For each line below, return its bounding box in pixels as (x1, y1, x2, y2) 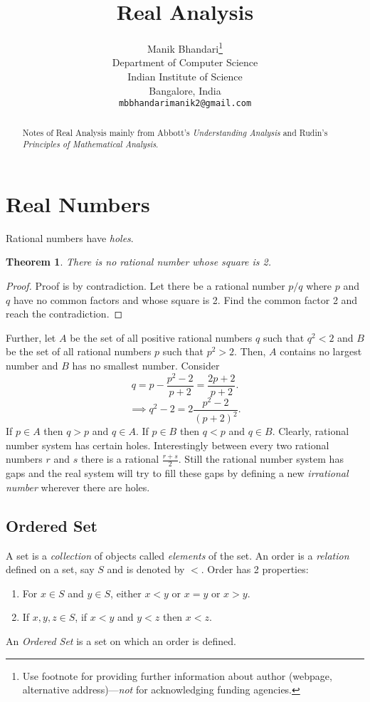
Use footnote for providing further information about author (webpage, (22, 668, 332, 683)
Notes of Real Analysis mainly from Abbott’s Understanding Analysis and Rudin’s (22, 126, 328, 138)
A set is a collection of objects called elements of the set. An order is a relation (6, 548, 349, 562)
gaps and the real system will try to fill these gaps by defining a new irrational (6, 466, 349, 481)
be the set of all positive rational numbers (70, 330, 253, 345)
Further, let (6, 330, 56, 345)
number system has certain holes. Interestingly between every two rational (6, 437, 329, 452)
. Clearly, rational (272, 424, 349, 439)
